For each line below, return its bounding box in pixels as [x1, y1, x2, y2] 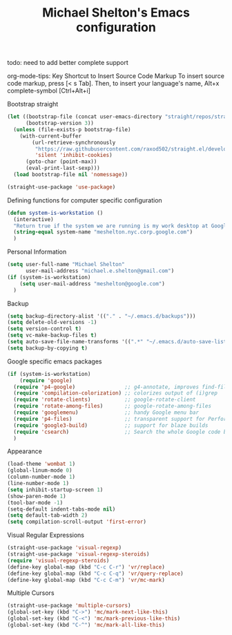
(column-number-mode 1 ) [7, 473, 76, 481]
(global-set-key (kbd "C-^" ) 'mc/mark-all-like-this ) [7, 622, 166, 629]
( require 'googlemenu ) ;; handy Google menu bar [13, 409, 199, 416]
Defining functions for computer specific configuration [7, 196, 162, 205]
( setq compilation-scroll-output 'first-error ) [7, 518, 147, 526]
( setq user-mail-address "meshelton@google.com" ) [19, 280, 166, 287]
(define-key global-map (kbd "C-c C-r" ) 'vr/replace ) [7, 563, 166, 571]
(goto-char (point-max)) [25, 158, 97, 165]
